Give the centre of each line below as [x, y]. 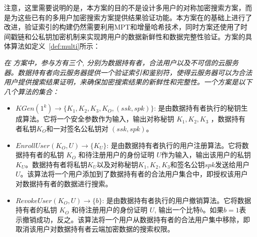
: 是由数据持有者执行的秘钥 [197, 108]
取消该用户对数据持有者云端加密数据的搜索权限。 [95, 229]
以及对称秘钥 [117, 164]
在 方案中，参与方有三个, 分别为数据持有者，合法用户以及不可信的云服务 [121, 62]
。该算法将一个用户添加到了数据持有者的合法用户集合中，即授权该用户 [134, 174]
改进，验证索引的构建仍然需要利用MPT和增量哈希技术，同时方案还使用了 [122, 27]
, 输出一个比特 [177, 210]
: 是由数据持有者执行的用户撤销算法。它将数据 [177, 200]
